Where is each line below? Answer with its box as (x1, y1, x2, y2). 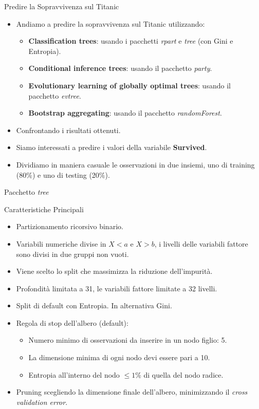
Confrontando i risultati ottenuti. (16, 124, 121, 135)
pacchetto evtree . (28, 90, 81, 101)
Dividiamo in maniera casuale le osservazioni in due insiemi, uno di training (16, 159, 255, 170)
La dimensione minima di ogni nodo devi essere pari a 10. (28, 352, 210, 363)
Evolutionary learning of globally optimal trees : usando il (28, 80, 231, 90)
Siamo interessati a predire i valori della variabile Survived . (16, 142, 207, 153)
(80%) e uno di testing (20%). (16, 169, 110, 180)
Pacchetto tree (4, 187, 49, 197)
